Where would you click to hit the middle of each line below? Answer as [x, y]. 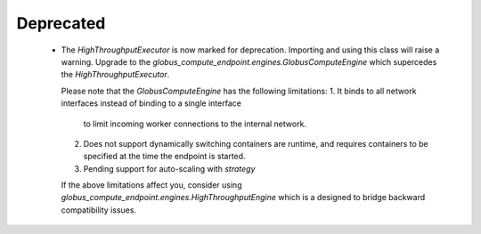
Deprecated [61, 23]
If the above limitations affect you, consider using [151, 185]
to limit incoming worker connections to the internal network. [195, 124]
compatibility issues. [99, 210]
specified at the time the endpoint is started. [164, 157]
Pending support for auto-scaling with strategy [169, 168]
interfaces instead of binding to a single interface [151, 103]
